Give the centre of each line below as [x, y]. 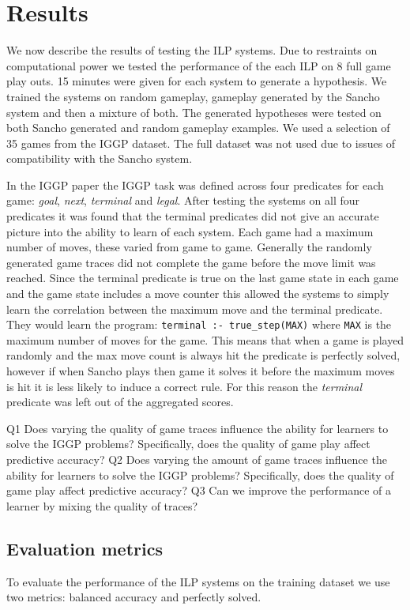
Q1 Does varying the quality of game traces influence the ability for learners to [197, 428]
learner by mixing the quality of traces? [102, 505]
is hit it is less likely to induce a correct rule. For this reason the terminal [184, 386]
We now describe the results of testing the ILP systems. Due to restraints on [192, 50]
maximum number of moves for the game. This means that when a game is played [205, 339]
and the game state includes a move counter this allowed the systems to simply [198, 294]
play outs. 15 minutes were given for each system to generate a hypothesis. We [197, 81]
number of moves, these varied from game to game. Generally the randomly [189, 247]
